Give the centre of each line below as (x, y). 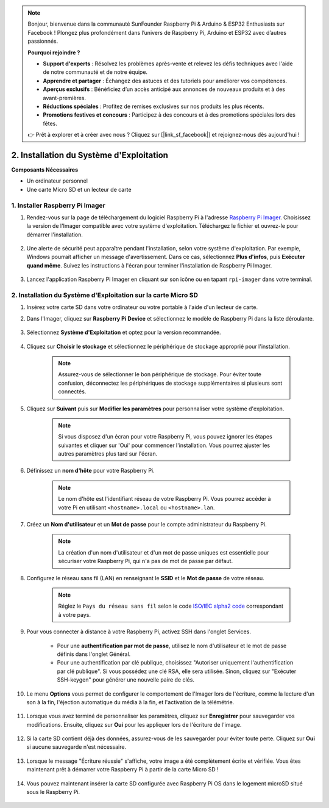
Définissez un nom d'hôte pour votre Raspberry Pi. (90, 471)
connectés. (72, 391)
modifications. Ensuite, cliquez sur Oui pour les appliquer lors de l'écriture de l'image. (134, 724)
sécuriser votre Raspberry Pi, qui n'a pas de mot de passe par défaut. (146, 561)
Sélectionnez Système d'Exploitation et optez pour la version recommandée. (124, 332)
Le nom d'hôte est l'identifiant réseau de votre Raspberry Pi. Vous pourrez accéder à (164, 499)
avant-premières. (65, 98)
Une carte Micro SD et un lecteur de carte (79, 189)
